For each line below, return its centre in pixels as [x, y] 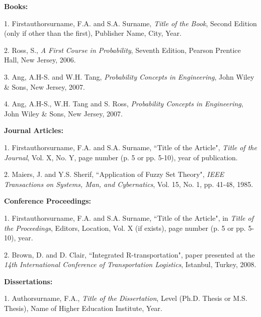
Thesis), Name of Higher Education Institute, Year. [83, 308]
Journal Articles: [34, 130]
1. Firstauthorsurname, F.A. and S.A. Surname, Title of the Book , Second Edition [130, 23]
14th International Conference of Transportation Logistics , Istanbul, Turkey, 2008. [130, 264]
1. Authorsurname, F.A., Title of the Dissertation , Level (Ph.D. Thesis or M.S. [126, 298]
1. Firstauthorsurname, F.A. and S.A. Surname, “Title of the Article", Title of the [130, 147]
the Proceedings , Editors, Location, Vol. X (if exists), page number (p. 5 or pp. [125, 228]
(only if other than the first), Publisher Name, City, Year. [93, 33]
